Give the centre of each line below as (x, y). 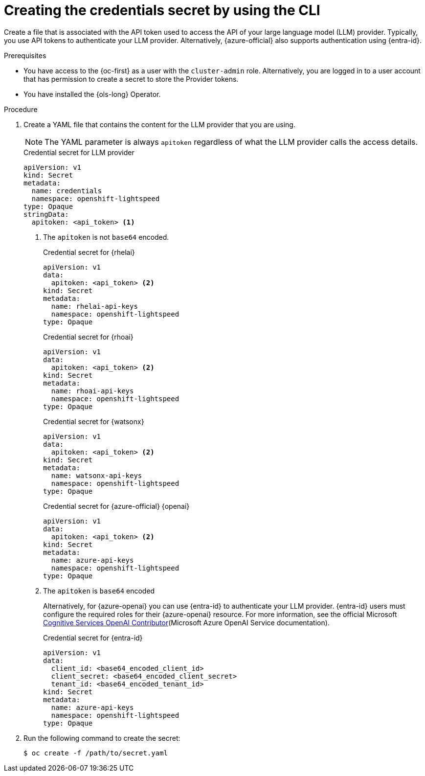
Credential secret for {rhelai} (89, 252)
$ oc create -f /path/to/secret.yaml (96, 753)
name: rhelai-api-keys (94, 306)
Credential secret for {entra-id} (93, 638)
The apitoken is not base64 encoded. (106, 237)
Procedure (21, 109)
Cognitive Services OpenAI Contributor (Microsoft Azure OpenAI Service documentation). (186, 622)
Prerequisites (25, 55)
